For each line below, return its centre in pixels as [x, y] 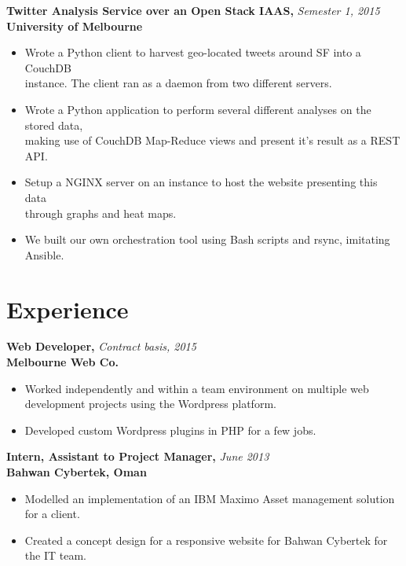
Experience [68, 309]
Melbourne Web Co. [62, 362]
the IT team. [55, 555]
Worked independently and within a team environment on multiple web [197, 388]
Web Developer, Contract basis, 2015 [101, 346]
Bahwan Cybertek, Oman [77, 472]
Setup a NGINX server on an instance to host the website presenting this [201, 182]
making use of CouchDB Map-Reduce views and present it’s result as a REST [212, 140]
